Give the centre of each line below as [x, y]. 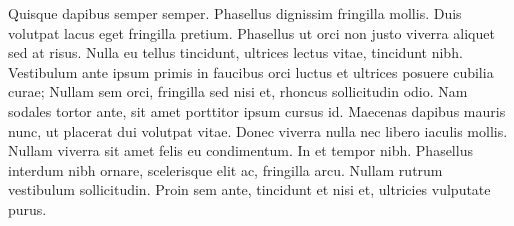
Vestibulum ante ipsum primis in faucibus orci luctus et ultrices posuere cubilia [251, 71]
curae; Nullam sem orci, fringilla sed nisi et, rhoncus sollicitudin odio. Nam [238, 91]
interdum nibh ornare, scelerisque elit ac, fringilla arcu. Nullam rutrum [225, 169]
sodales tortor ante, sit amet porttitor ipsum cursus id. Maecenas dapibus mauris [257, 110]
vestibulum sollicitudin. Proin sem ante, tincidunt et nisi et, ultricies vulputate [249, 189]
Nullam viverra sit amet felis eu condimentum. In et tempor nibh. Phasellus [240, 150]
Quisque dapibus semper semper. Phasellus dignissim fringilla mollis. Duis [235, 13]
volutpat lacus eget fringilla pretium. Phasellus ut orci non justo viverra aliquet [251, 32]
